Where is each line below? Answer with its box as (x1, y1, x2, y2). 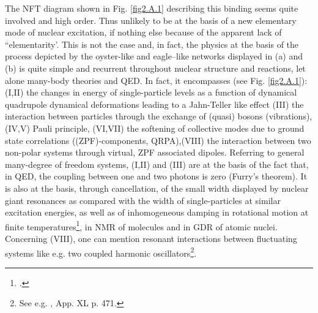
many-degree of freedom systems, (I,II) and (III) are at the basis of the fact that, (5, 157, 309, 170)
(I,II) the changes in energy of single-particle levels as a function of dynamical (5, 86, 297, 99)
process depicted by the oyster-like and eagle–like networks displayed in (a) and (5, 50, 303, 62)
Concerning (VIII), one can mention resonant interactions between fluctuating (5, 232, 297, 244)
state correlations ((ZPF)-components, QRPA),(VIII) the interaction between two (5, 134, 311, 146)
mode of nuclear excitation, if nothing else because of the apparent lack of (5, 26, 282, 39)
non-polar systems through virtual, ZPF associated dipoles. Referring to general (5, 146, 305, 159)
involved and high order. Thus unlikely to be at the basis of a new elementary (5, 13, 297, 26)
